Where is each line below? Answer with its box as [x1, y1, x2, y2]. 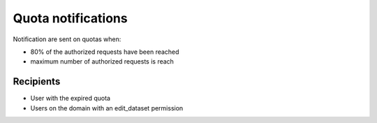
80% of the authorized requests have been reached [30, 48, 179, 56]
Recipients [13, 75, 61, 87]
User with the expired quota [30, 94, 111, 103]
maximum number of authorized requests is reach [30, 57, 175, 66]
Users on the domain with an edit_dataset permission [30, 103, 184, 112]
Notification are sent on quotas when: [13, 35, 121, 43]
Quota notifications [13, 10, 128, 26]
